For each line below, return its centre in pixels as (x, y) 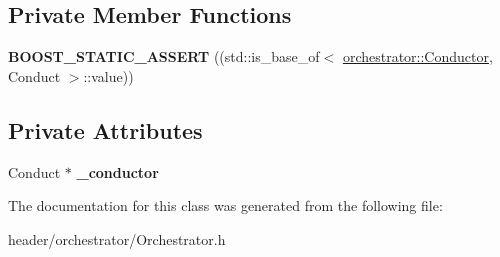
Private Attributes (105, 129)
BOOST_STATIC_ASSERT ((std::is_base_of (164, 56)
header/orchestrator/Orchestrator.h (117, 238)
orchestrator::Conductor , (417, 56)
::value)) (108, 75)
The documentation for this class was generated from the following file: (225, 205)
